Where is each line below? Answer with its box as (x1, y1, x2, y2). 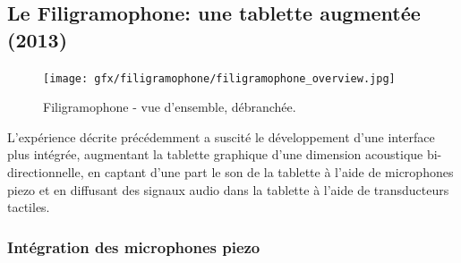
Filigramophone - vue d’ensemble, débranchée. (43, 98, 296, 116)
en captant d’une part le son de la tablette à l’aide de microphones (88, 163, 454, 182)
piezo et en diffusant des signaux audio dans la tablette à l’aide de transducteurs (7, 180, 449, 199)
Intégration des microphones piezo (7, 235, 260, 258)
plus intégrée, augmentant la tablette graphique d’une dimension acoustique (7, 145, 423, 164)
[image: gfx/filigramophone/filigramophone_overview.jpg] (43, 72, 396, 85)
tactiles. (7, 198, 50, 216)
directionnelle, (7, 163, 84, 182)
